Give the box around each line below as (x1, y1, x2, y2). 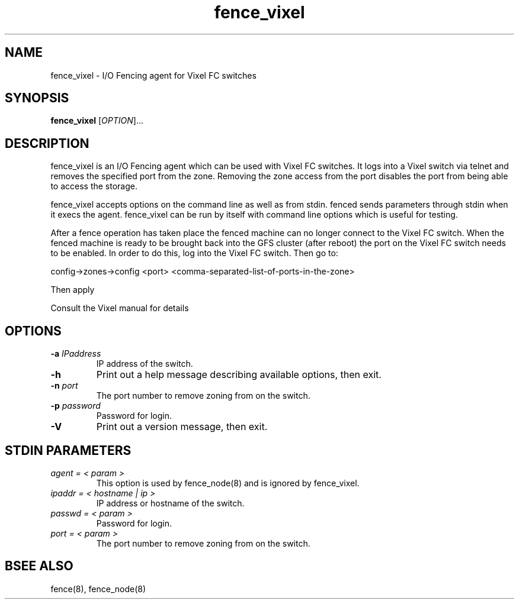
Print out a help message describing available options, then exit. (96, 369, 382, 381)
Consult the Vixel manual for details (50, 303, 189, 314)
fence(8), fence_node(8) (50, 583, 146, 594)
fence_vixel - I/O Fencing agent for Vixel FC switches (50, 70, 257, 80)
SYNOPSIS (5, 91, 69, 106)
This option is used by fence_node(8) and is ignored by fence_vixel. (96, 477, 360, 488)
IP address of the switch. (96, 358, 193, 369)
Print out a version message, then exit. (96, 421, 268, 433)
